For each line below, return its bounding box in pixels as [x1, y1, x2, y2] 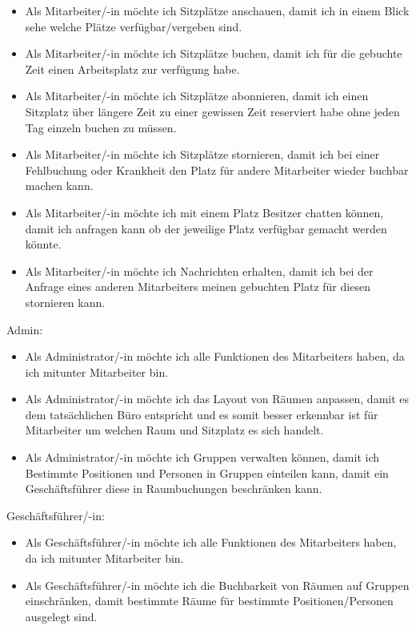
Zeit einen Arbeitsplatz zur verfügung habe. [25, 60, 240, 77]
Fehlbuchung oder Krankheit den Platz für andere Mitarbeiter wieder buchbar [25, 161, 409, 178]
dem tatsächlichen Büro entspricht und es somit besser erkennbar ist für [25, 406, 378, 422]
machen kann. [25, 177, 94, 194]
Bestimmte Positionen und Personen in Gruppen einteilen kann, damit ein [25, 464, 389, 481]
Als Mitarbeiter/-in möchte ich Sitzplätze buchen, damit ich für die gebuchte [25, 45, 402, 62]
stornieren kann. [25, 293, 106, 310]
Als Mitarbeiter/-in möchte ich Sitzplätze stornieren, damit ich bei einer [25, 146, 380, 163]
